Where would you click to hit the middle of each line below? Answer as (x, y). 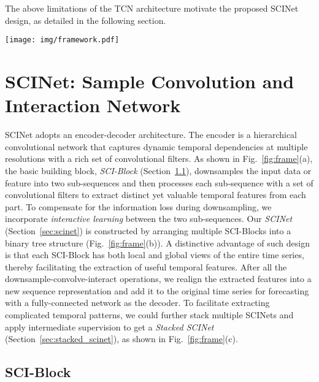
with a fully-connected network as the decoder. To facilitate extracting (137, 303)
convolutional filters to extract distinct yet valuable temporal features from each (156, 195)
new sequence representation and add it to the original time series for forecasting (157, 290)
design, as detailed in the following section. (86, 20)
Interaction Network (93, 105)
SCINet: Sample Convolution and (150, 81)
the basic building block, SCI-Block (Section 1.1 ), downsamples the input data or (158, 170)
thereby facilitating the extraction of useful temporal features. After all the (146, 266)
